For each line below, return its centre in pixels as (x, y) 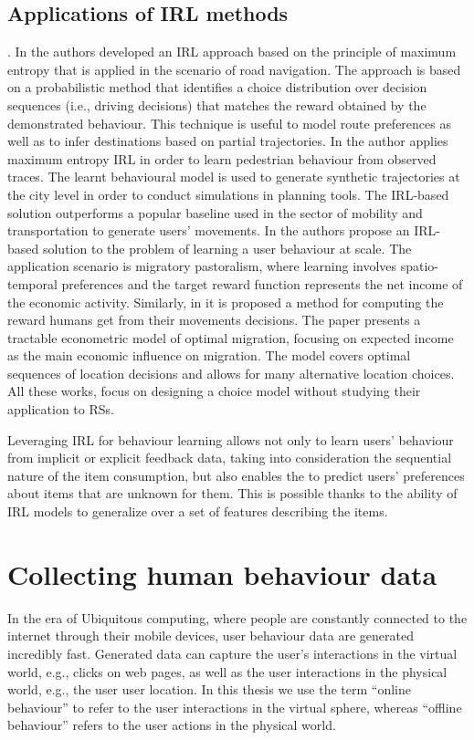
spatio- (420, 266)
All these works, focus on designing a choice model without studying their (214, 391)
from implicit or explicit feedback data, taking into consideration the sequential (230, 458)
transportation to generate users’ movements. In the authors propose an (209, 230)
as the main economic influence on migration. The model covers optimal (209, 355)
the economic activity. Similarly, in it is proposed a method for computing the (226, 302)
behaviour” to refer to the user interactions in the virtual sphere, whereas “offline (235, 707)
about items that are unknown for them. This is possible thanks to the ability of (232, 493)
